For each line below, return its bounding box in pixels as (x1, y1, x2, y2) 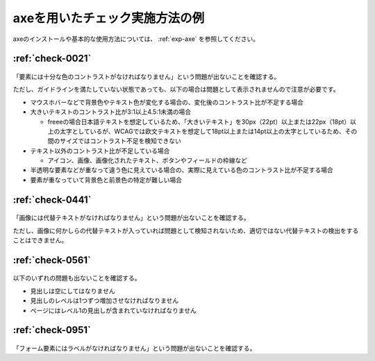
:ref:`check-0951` (12, 324, 92, 336)
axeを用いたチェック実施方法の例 (12, 10, 205, 26)
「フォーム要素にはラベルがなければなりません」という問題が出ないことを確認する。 (12, 344, 256, 353)
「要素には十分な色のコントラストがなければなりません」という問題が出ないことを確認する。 (12, 72, 281, 81)
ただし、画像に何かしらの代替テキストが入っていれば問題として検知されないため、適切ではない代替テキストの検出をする (12, 226, 359, 235)
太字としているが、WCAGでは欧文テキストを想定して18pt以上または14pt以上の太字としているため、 (59, 127, 345, 135)
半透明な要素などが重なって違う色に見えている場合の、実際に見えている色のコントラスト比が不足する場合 (30, 166, 333, 174)
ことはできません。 (12, 236, 68, 244)
